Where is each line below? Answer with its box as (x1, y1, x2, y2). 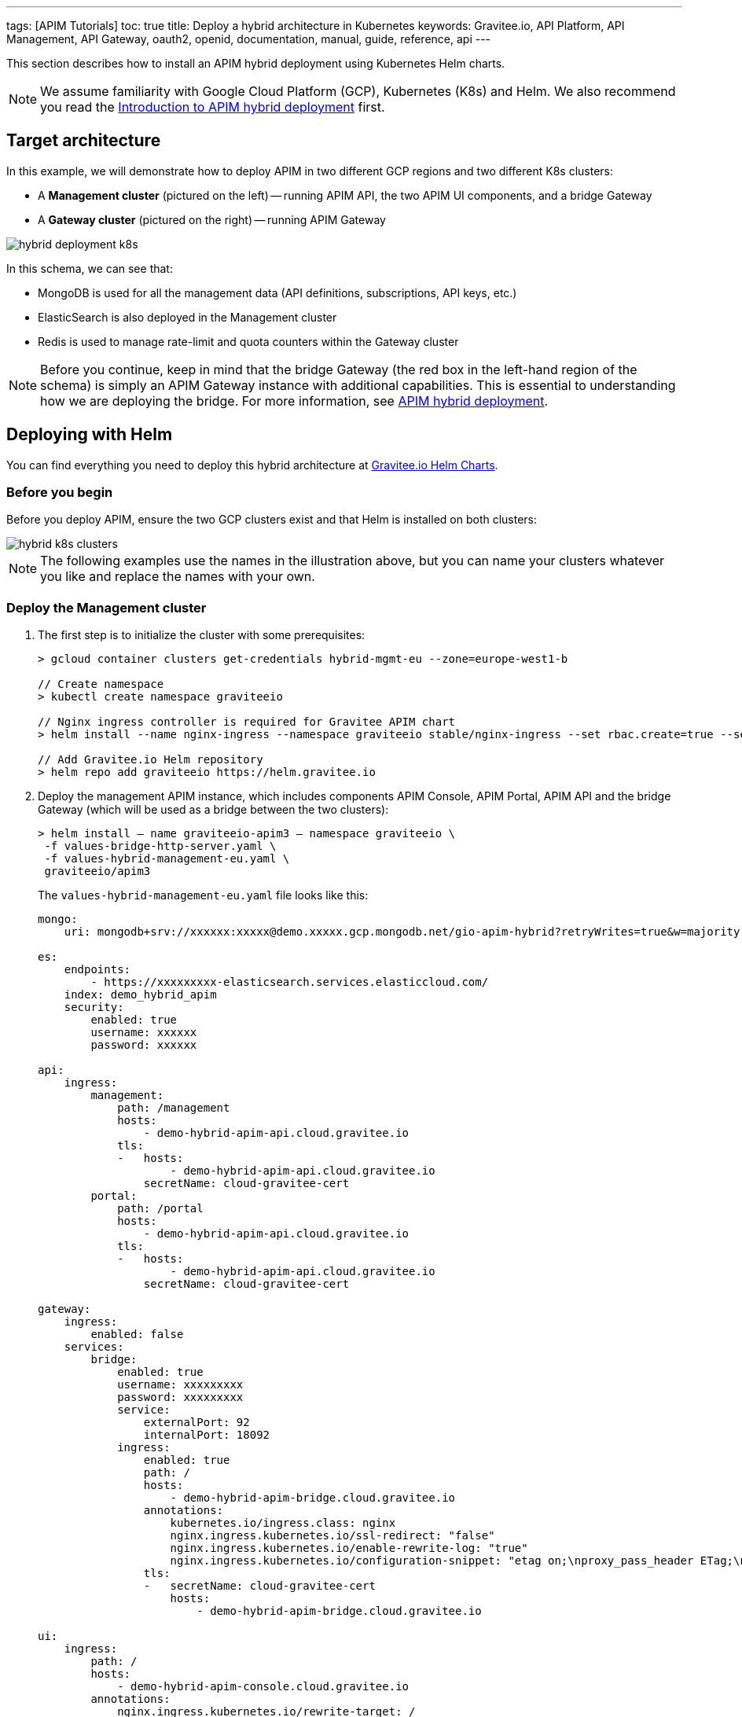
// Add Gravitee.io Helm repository (38, 753, 263, 767)
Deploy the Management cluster (6, 599, 207, 616)
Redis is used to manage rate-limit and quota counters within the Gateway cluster (38, 334, 459, 348)
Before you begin (6, 484, 113, 501)
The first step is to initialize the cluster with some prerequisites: (38, 628, 365, 642)
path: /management (117, 1101, 230, 1115)
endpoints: (64, 963, 131, 976)
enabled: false (90, 1328, 184, 1341)
